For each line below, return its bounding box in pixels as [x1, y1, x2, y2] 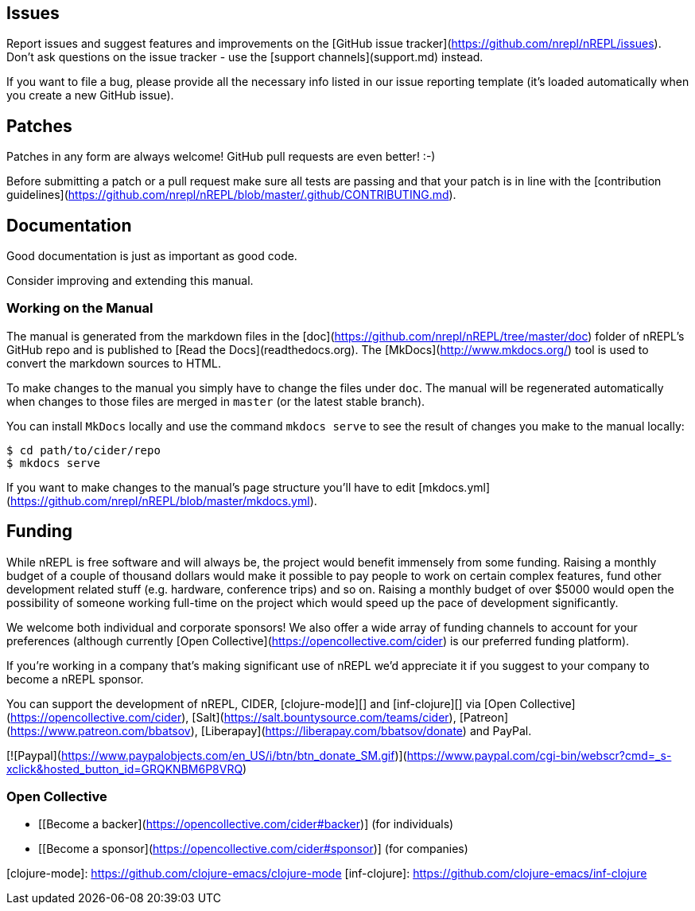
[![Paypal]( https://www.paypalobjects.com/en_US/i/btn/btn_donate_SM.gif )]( [6, 748, 407, 762]
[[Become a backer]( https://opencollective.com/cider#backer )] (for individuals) [38, 817, 454, 831]
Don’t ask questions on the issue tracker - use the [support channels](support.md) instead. [6, 50, 483, 64]
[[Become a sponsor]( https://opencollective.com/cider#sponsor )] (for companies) [38, 842, 468, 856]
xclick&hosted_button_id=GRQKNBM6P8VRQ [6, 761, 243, 776]
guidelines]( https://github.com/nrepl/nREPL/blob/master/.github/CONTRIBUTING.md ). [6, 188, 456, 202]
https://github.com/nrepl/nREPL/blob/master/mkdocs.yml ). [10, 493, 317, 508]
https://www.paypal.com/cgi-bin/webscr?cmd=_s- [406, 748, 672, 762]
